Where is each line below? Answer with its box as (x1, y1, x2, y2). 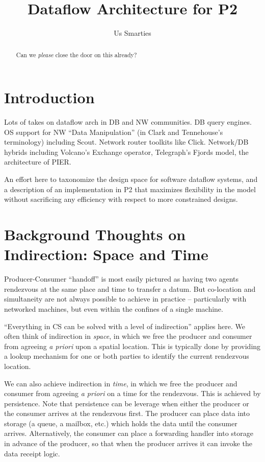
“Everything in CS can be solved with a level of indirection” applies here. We (4, 320, 245, 331)
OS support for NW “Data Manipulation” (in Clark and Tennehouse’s (4, 126, 223, 137)
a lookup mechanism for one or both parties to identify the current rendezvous (4, 351, 249, 361)
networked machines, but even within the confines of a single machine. (4, 303, 223, 314)
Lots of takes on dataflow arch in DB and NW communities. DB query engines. (4, 117, 252, 127)
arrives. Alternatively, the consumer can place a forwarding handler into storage (4, 428, 254, 438)
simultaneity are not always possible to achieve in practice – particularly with (4, 293, 247, 304)
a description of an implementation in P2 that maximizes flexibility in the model (4, 183, 256, 194)
